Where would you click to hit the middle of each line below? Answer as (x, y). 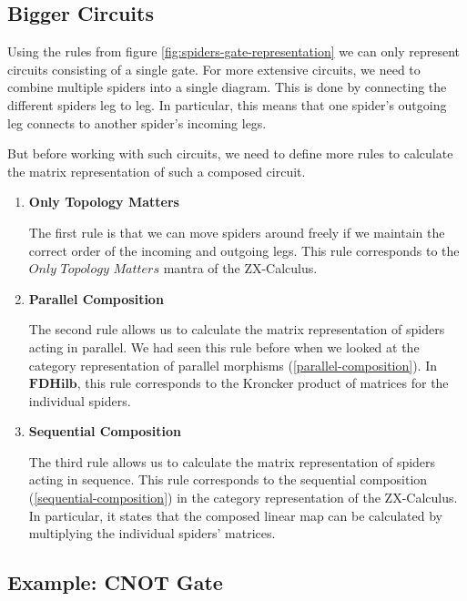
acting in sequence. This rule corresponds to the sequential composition (228, 479)
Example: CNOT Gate (115, 582)
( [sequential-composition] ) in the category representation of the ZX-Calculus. (243, 498)
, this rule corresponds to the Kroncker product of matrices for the (263, 383)
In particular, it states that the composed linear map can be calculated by (235, 515)
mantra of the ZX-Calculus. (240, 268)
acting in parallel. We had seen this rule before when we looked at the (224, 346)
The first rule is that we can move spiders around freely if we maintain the (237, 232)
